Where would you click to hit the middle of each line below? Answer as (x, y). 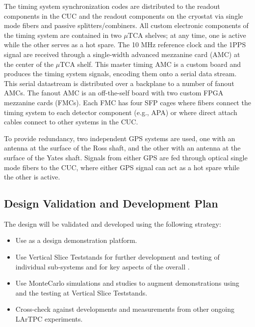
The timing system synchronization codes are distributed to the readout (112, 6)
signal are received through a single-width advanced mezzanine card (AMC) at (122, 54)
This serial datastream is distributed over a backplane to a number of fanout (119, 83)
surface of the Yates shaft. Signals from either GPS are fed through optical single (126, 157)
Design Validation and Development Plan (111, 203)
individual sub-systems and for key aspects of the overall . (102, 266)
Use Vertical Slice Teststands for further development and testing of (117, 257)
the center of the (29, 64)
